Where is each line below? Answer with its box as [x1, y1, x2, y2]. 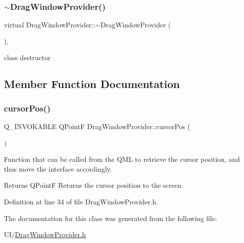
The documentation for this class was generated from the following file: [4, 213, 217, 223]
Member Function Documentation [4, 76, 180, 91]
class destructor [4, 52, 51, 63]
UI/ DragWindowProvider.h [4, 229, 86, 240]
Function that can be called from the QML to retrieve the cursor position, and [4, 154, 240, 164]
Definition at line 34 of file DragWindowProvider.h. [4, 196, 158, 206]
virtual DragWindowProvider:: [4, 20, 96, 30]
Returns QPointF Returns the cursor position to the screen [4, 180, 182, 190]
